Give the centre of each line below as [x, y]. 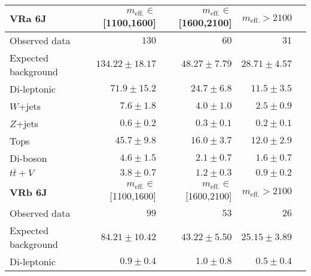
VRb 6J [28, 192]
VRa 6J [28, 19]
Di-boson [28, 158]
